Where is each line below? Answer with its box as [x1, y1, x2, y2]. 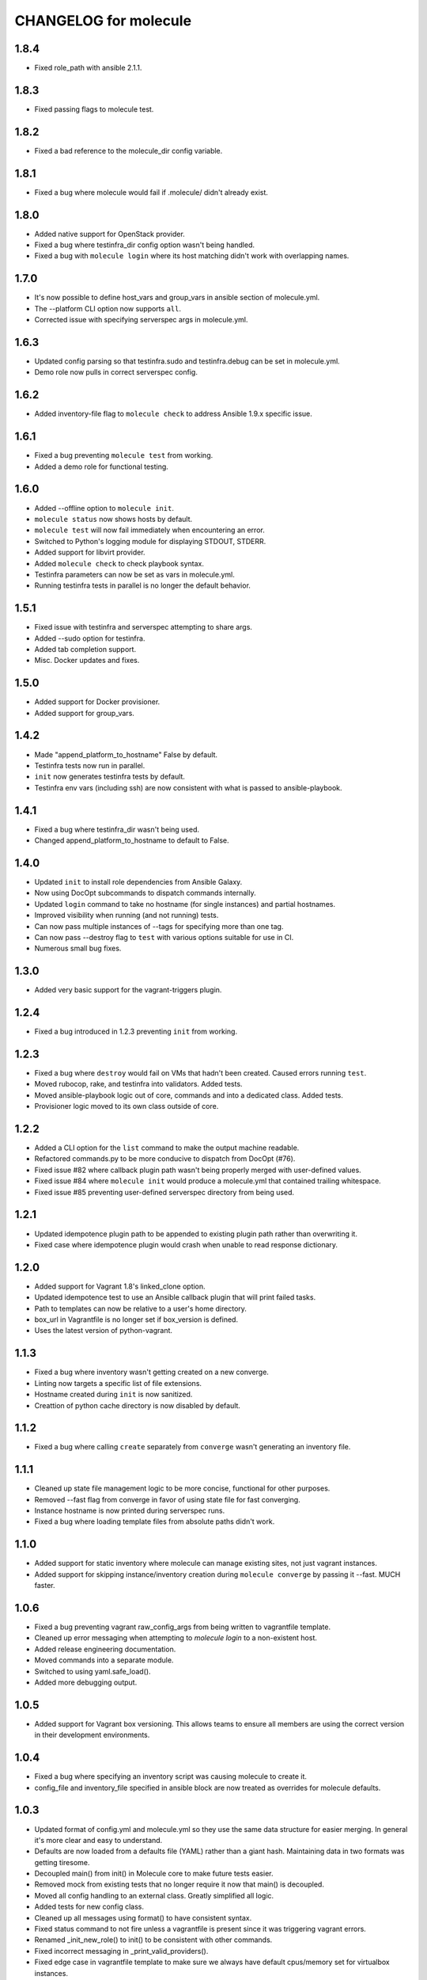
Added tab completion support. [34, 644, 137, 653]
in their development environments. [34, 1731, 150, 1740]
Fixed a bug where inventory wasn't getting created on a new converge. [34, 1367, 269, 1377]
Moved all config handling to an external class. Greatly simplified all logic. [34, 1891, 274, 1900]
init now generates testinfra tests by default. [34, 772, 186, 782]
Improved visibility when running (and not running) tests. [34, 911, 219, 920]
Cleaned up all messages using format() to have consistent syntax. [34, 1913, 252, 1922]
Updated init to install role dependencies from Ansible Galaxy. [34, 877, 243, 886]
